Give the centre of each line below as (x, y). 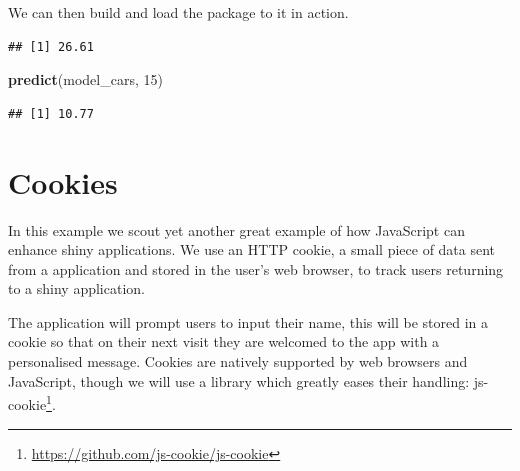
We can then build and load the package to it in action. (178, 12)
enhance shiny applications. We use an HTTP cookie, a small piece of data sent (252, 249)
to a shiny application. (76, 288)
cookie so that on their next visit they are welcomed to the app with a (224, 341)
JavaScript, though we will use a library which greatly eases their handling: (239, 380)
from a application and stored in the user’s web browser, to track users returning (256, 268)
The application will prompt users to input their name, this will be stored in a (248, 321)
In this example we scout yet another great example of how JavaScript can (236, 229)
